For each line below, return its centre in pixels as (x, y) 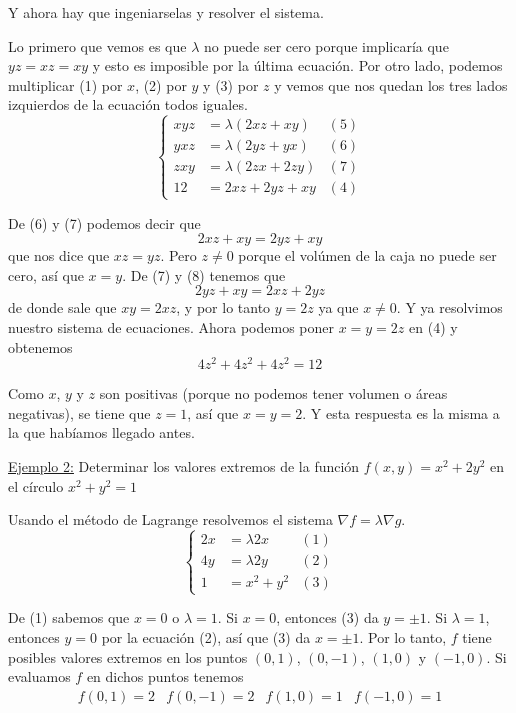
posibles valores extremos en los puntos (128, 656)
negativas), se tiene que (79, 412)
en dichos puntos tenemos (165, 676)
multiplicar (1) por (65, 84)
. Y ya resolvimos (449, 307)
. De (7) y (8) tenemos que (204, 274)
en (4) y (433, 326)
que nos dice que (59, 255)
